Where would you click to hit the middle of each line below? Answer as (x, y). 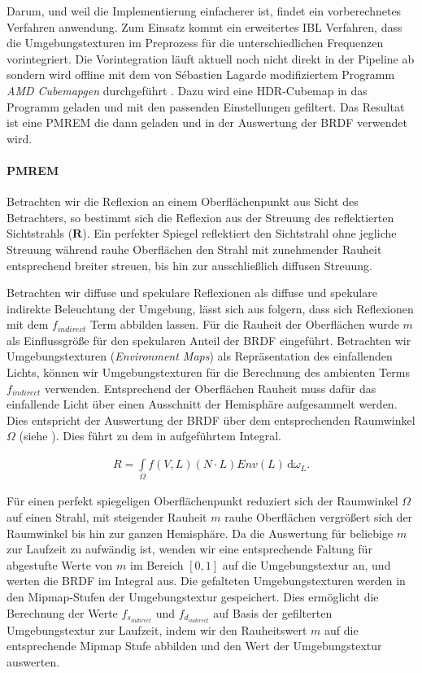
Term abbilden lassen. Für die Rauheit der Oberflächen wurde (244, 324)
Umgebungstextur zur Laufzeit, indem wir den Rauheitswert (157, 629)
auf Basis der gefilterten (273, 612)
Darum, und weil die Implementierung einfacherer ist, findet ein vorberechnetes (204, 11)
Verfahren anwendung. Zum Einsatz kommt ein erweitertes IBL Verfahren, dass (204, 26)
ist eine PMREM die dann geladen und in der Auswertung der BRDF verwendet (207, 122)
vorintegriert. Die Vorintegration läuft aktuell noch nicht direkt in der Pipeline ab (211, 58)
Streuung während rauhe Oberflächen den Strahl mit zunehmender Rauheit (194, 249)
